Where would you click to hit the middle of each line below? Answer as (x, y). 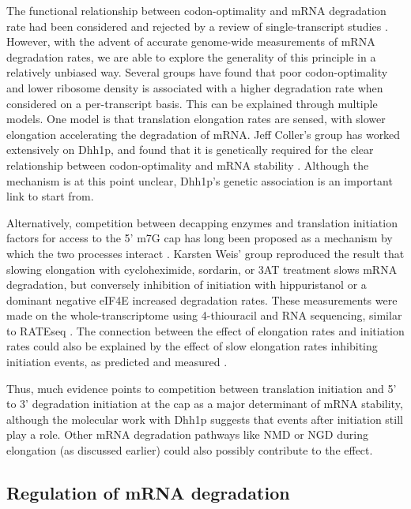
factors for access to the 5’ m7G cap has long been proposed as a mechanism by (200, 238)
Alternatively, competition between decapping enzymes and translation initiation (202, 222)
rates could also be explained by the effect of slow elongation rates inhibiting (192, 346)
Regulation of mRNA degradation (148, 493)
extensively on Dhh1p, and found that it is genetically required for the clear (190, 150)
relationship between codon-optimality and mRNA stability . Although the (188, 165)
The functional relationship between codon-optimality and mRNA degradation (196, 10)
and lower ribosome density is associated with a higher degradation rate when (195, 87)
